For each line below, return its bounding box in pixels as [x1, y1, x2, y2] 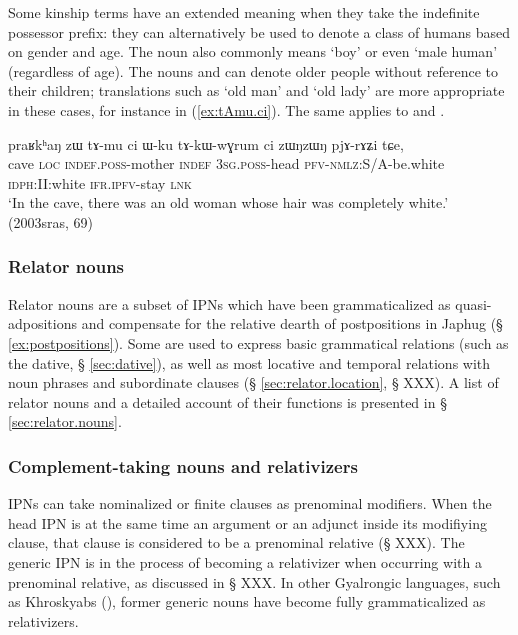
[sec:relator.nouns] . [8, 411, 122, 432]
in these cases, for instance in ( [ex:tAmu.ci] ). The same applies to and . [8, 99, 445, 120]
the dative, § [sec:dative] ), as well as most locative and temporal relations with [8, 352, 491, 373]
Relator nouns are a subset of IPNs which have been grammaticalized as [8, 293, 451, 314]
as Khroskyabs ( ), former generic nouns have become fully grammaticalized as [8, 591, 486, 612]
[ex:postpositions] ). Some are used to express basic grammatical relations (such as [8, 332, 509, 353]
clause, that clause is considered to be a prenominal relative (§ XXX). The [8, 532, 465, 553]
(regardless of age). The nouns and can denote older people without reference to [8, 60, 499, 81]
